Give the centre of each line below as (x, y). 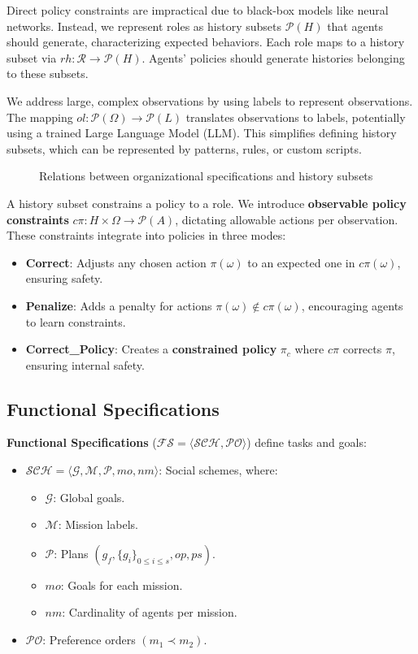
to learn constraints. (76, 321)
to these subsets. (48, 74)
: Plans (71, 553)
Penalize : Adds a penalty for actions (119, 305)
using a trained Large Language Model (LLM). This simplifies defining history (202, 133)
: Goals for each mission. (122, 585)
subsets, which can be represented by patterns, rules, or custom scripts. (184, 148)
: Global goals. (89, 497)
